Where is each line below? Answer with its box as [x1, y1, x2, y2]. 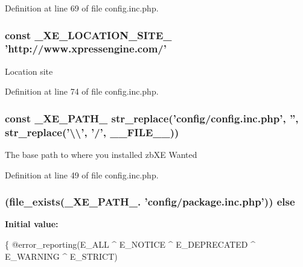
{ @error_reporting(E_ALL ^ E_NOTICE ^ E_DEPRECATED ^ [5, 238, 256, 251]
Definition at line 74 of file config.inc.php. [5, 85, 159, 98]
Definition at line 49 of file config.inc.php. [5, 168, 159, 181]
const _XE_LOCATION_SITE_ [5, 27, 172, 42]
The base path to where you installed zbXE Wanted [5, 148, 197, 161]
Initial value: [5, 218, 59, 230]
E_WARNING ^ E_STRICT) [5, 250, 118, 262]
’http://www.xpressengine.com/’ [5, 41, 167, 56]
